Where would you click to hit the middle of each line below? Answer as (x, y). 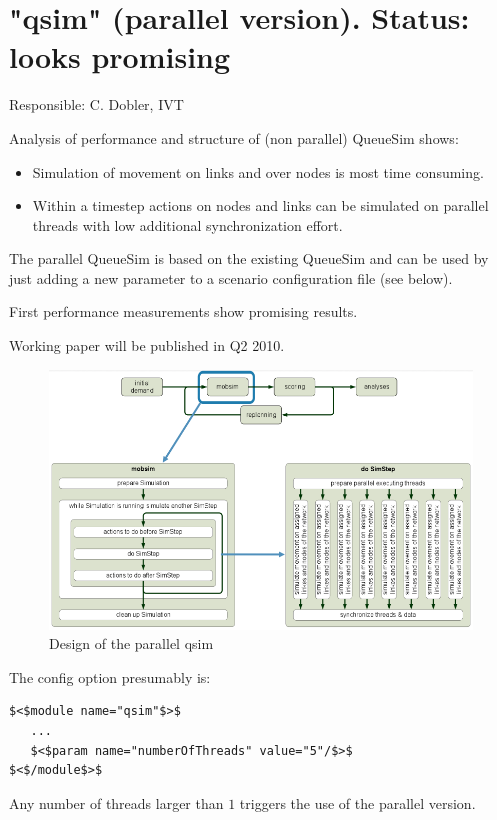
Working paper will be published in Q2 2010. (147, 345)
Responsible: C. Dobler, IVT (96, 104)
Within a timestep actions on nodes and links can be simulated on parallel (260, 205)
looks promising (120, 56)
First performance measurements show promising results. (183, 311)
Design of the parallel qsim (131, 643)
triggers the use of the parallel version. (357, 802)
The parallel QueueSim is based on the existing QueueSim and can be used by (249, 258)
